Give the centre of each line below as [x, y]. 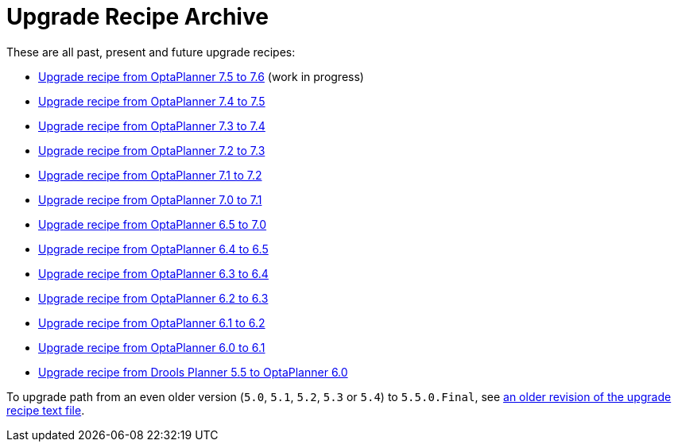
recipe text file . [46, 410]
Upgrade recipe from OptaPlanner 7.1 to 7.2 [150, 175]
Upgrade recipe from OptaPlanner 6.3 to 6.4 [153, 273]
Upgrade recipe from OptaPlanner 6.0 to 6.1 [152, 347]
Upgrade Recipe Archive [138, 17]
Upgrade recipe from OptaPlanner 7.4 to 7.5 [152, 101]
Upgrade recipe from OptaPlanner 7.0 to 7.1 [150, 199]
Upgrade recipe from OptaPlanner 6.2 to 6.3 [153, 298]
